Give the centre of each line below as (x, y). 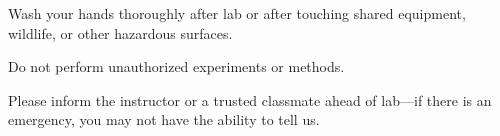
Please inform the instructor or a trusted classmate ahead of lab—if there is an (250, 99)
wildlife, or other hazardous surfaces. (120, 32)
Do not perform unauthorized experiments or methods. (176, 66)
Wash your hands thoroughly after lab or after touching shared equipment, (237, 13)
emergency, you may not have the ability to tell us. (164, 119)
